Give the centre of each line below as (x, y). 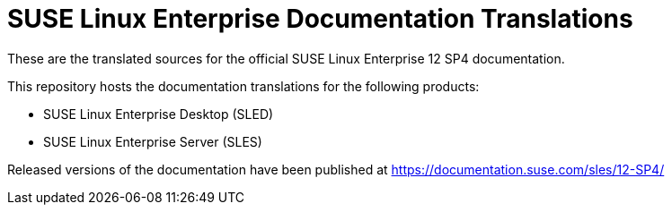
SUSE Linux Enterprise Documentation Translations (320, 19)
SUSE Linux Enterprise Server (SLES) (153, 141)
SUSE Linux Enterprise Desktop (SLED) (159, 114)
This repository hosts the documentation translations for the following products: (243, 86)
